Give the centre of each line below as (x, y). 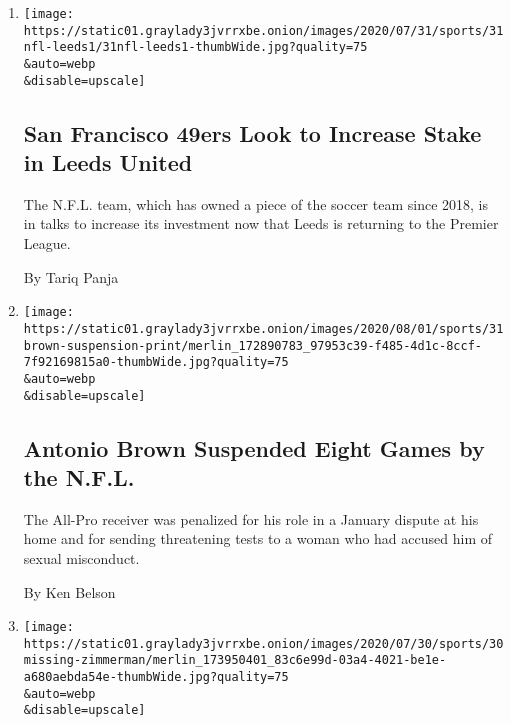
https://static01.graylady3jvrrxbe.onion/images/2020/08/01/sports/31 (263, 328)
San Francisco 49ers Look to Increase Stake (252, 132)
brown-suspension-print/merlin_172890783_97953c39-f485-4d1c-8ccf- (252, 345)
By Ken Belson (69, 591)
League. (47, 243)
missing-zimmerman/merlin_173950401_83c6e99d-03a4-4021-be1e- (235, 660)
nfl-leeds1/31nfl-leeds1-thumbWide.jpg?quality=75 (195, 47)
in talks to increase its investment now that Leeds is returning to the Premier (261, 223)
